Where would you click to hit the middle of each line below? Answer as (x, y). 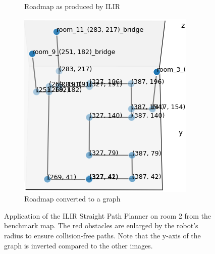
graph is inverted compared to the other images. (78, 245)
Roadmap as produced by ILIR (72, 6)
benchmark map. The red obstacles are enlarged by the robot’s (101, 225)
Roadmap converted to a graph (72, 199)
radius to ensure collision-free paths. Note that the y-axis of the (102, 235)
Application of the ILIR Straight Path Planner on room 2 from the (108, 215)
